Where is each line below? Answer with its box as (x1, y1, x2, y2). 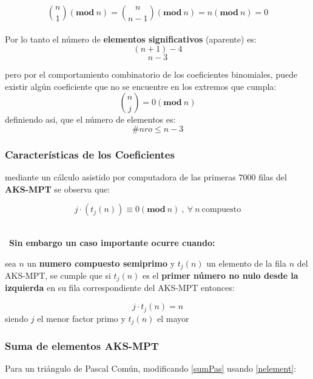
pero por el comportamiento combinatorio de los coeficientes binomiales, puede (5, 68, 298, 81)
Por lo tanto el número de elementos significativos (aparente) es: (5, 32, 257, 45)
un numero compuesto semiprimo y (27, 256, 175, 269)
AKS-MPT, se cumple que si (5, 269, 111, 282)
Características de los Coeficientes (5, 146, 175, 162)
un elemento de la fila (206, 256, 287, 269)
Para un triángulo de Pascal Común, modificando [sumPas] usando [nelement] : (5, 362, 297, 375)
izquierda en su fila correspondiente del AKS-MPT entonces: (5, 281, 235, 294)
